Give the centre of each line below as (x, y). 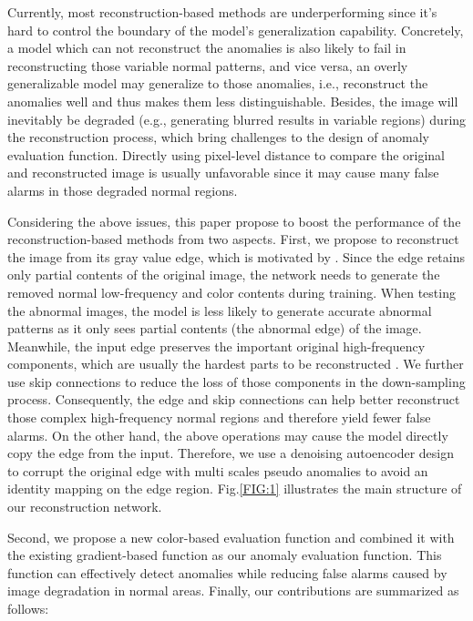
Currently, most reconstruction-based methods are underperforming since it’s (222, 12)
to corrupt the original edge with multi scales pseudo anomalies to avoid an (218, 470)
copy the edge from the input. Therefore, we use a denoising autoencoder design (231, 453)
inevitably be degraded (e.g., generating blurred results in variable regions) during (237, 119)
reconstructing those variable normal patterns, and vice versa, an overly (208, 65)
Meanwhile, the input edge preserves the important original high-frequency (216, 346)
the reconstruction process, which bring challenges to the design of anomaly (218, 137)
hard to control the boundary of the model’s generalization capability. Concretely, (236, 30)
